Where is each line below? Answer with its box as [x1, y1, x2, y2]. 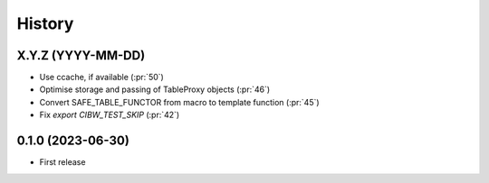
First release [39, 157, 86, 168]
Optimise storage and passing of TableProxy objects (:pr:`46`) [39, 84, 271, 95]
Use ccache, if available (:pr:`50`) [39, 72, 165, 83]
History [16, 14, 74, 33]
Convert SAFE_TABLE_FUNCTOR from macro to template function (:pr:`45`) [39, 96, 321, 107]
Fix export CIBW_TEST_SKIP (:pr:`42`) [39, 109, 180, 121]
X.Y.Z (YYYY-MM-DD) [16, 48, 146, 63]
